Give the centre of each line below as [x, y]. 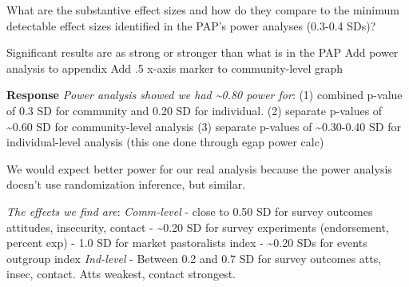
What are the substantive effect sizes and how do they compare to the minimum [203, 10]
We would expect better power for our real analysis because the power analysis [199, 168]
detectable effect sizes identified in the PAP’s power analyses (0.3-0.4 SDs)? [191, 25]
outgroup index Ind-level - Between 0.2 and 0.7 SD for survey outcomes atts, [194, 258]
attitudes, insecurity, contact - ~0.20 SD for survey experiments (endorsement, [198, 227]
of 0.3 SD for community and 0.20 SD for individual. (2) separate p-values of [195, 110]
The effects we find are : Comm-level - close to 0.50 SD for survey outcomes [190, 211]
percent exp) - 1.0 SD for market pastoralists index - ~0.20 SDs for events [187, 243]
